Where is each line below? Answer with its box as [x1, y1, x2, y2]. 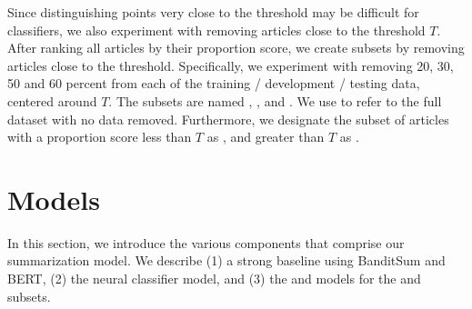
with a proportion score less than [7, 127, 192, 146]
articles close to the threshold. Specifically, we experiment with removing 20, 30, [7, 55, 454, 75]
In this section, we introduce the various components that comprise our [7, 233, 405, 252]
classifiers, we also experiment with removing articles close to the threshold [7, 20, 426, 39]
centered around [7, 91, 97, 110]
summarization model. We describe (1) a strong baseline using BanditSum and [7, 251, 446, 270]
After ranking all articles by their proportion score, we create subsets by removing [7, 38, 465, 57]
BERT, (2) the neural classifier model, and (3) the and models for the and [7, 269, 421, 288]
